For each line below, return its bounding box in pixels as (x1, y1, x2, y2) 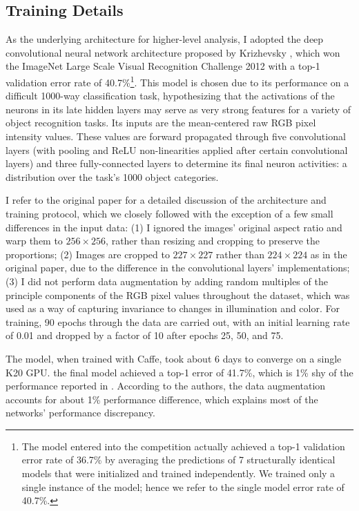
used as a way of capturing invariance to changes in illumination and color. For (6, 301, 340, 316)
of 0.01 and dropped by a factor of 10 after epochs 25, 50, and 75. (6, 328, 284, 343)
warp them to (6, 233, 63, 248)
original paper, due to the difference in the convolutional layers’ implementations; (6, 260, 350, 275)
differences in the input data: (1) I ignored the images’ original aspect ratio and (6, 220, 342, 234)
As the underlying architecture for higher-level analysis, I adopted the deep (6, 32, 324, 46)
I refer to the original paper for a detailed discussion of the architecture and (6, 193, 327, 207)
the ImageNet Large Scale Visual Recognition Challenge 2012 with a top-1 (6, 59, 320, 73)
